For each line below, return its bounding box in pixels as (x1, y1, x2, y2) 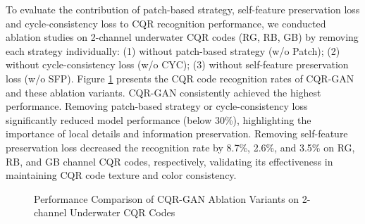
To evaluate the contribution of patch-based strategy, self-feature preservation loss (6, 2, 360, 16)
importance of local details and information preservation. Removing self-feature (6, 126, 348, 141)
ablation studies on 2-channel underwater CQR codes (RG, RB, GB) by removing (6, 30, 359, 44)
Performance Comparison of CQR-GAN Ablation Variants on (34, 191, 299, 206)
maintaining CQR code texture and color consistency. (6, 168, 237, 182)
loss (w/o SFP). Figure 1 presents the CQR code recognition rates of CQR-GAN (6, 70, 354, 85)
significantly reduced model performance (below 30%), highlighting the (6, 112, 311, 127)
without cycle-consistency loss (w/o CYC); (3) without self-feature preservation (6, 57, 349, 72)
